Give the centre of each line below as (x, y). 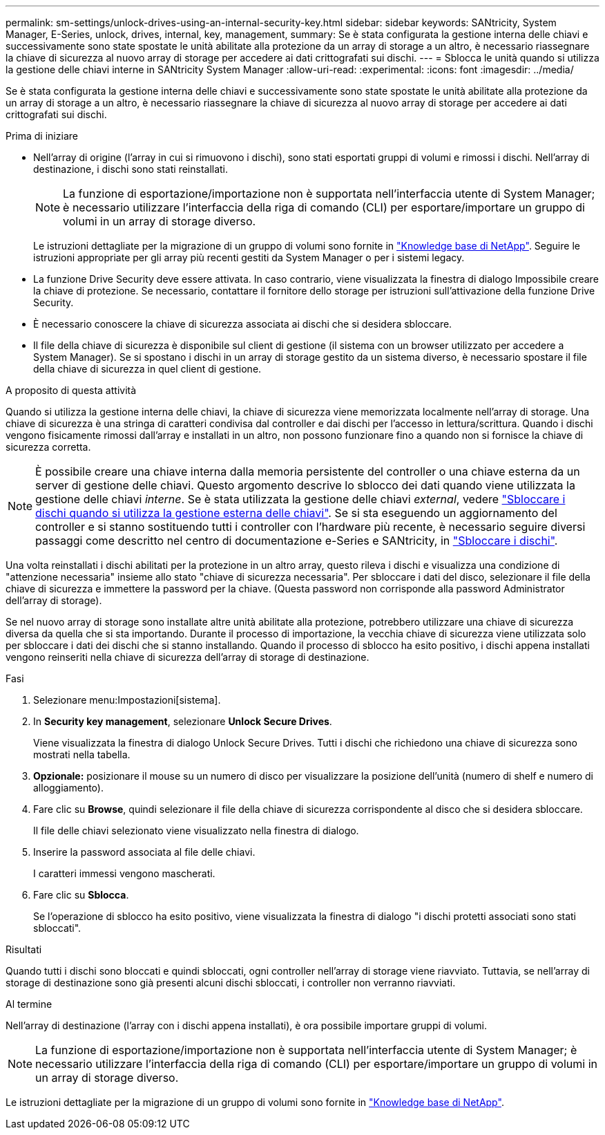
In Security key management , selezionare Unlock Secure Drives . (183, 721)
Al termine (29, 1004)
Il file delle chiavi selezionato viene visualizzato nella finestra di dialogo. (196, 831)
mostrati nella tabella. (82, 754)
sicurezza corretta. (48, 447)
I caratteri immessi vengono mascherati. (124, 873)
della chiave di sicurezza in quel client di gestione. (147, 369)
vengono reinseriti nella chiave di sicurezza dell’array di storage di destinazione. (188, 657)
